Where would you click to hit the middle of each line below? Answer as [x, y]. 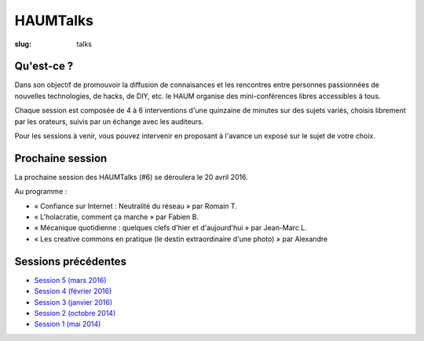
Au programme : [41, 192]
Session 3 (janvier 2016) [73, 302]
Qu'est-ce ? [44, 66]
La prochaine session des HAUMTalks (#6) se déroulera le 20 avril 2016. [132, 177]
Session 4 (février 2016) [73, 291]
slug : [23, 44]
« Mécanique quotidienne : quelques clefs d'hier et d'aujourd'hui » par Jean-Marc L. [171, 228]
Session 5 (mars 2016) [70, 280]
